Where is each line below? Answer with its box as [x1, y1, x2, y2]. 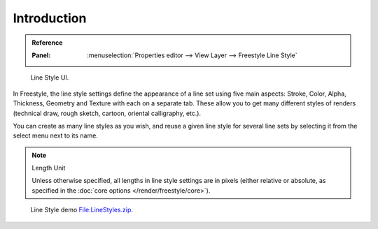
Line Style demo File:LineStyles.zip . [30, 206, 133, 214]
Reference [31, 38, 63, 47]
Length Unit [31, 164, 66, 172]
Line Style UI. [30, 73, 69, 82]
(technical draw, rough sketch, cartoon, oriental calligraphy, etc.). [13, 109, 202, 117]
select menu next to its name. [13, 131, 98, 140]
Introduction [13, 10, 87, 26]
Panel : [31, 51, 51, 59]
